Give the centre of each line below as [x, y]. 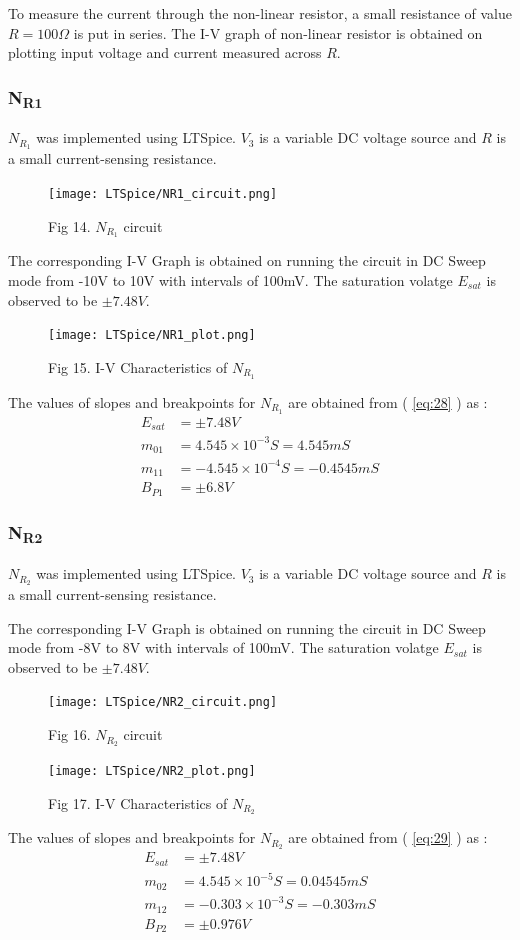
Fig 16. [69, 734]
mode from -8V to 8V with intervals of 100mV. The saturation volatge [223, 647]
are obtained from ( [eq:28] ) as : [388, 401]
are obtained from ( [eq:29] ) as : [388, 837]
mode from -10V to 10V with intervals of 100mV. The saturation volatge [230, 280]
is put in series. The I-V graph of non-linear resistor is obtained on [278, 32]
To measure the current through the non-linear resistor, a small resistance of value [260, 13]
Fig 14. [69, 225]
